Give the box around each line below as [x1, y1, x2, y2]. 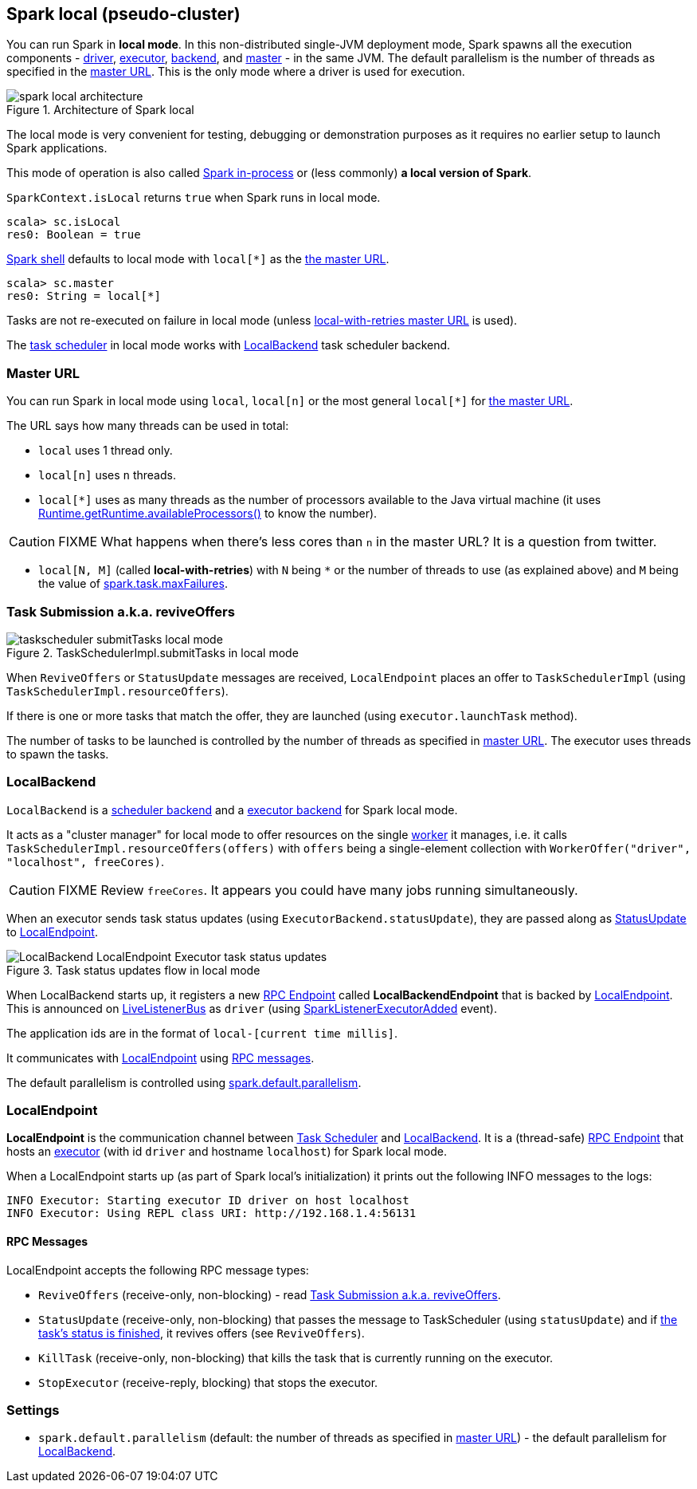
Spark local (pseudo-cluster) [6, 4, 241, 24]
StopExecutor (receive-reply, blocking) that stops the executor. [38, 1375, 378, 1389]
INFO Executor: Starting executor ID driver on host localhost [6, 1194, 409, 1207]
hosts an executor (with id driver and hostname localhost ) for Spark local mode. [6, 1144, 448, 1159]
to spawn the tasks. [6, 746, 109, 761]
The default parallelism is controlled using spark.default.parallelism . [6, 1075, 362, 1089]
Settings [6, 1402, 60, 1419]
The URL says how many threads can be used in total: [6, 419, 289, 433]
